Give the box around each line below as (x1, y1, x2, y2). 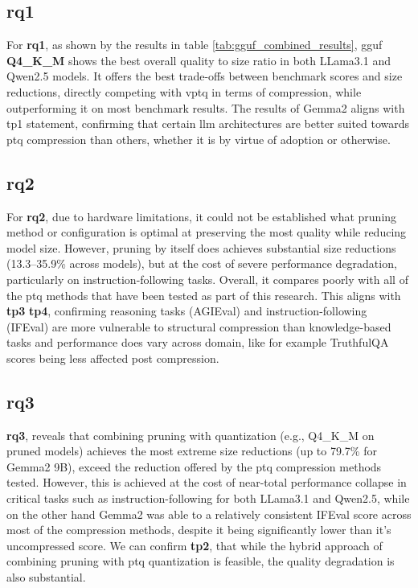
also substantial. (6, 569, 86, 586)
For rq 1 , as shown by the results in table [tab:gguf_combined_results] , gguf (6, 36, 383, 53)
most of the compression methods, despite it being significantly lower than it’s (6, 521, 391, 538)
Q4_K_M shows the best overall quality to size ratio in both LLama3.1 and (6, 51, 391, 68)
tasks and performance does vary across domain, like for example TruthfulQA (6, 334, 389, 351)
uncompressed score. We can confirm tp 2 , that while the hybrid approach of (6, 537, 383, 553)
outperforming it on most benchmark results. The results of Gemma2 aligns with (6, 99, 405, 116)
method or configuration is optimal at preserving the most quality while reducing (6, 224, 407, 241)
